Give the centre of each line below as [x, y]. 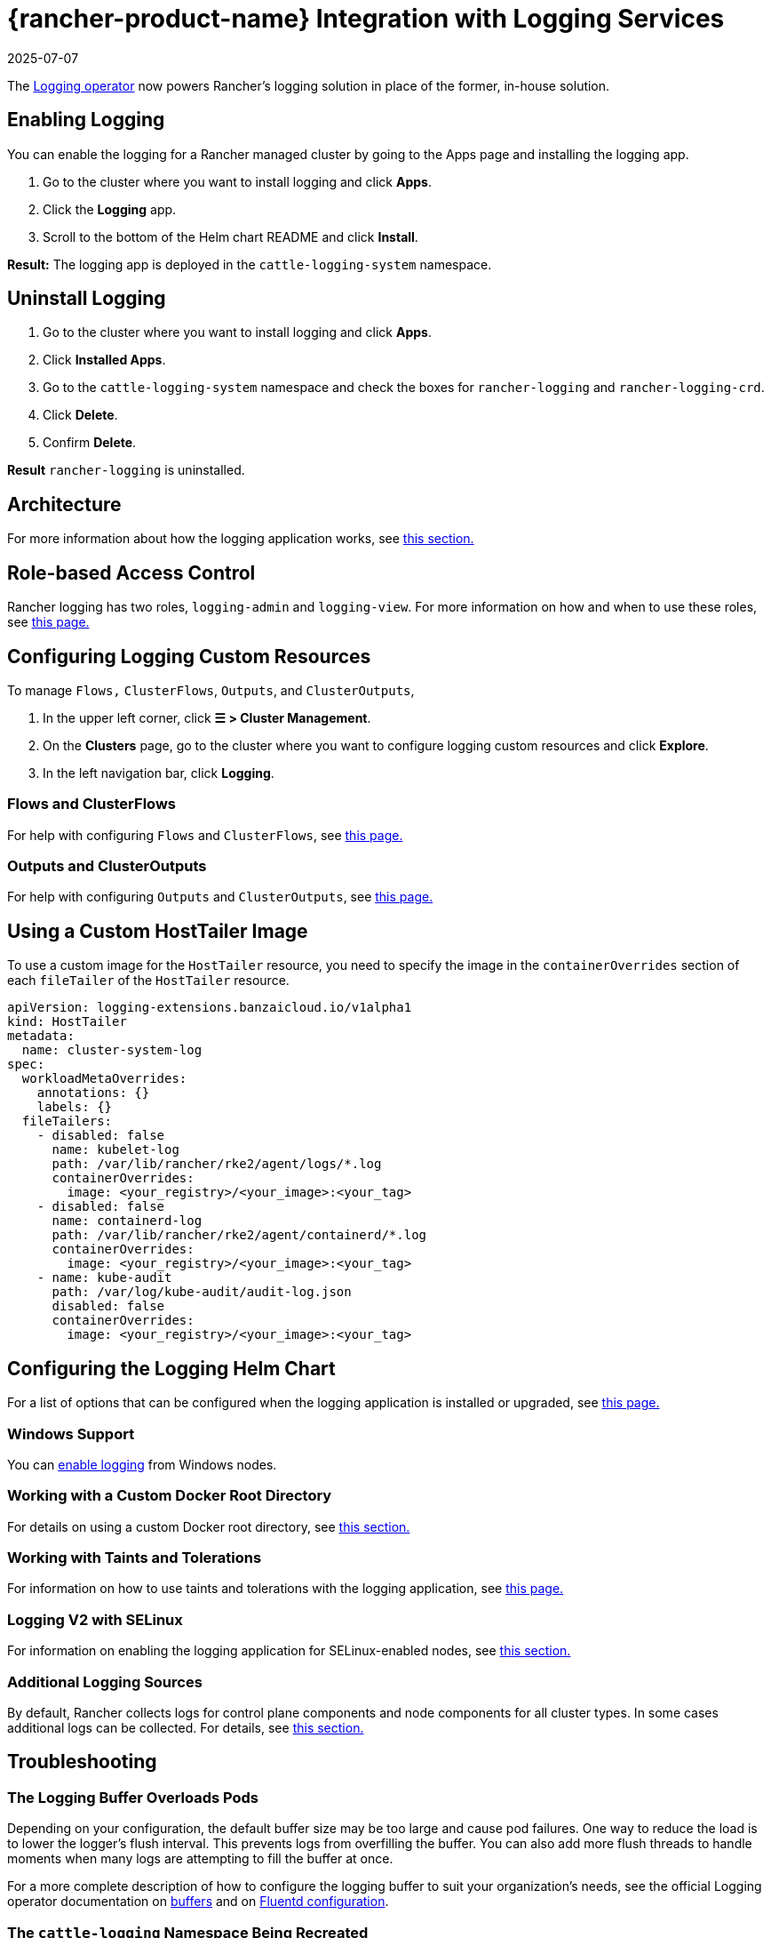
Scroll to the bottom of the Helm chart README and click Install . [231, 236]
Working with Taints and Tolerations [135, 1558]
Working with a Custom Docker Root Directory [170, 1496]
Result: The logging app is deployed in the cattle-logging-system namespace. [250, 264]
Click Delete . [80, 415]
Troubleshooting [82, 1762]
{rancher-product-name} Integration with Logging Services [366, 19]
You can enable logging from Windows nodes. [142, 1464]
